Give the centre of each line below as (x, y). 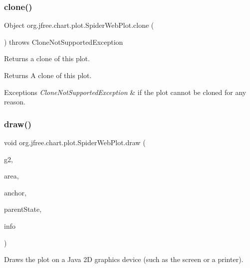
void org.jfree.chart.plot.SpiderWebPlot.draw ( (75, 142)
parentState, (23, 209)
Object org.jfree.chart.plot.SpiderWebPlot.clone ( (79, 25)
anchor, (15, 192)
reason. (15, 102)
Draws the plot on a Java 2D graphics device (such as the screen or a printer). (124, 259)
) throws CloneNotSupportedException (64, 42)
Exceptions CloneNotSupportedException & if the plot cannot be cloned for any (125, 92)
